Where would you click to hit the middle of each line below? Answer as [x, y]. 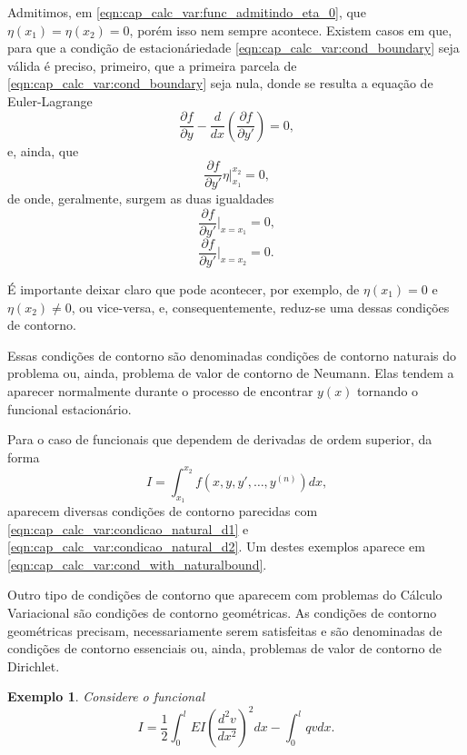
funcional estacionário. [70, 408]
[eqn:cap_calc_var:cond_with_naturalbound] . [137, 564]
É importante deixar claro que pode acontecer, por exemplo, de [184, 288]
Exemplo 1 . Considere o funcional [106, 696]
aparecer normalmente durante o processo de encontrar [160, 390]
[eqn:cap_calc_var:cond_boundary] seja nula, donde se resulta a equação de [220, 83]
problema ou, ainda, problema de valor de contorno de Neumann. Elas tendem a [231, 373]
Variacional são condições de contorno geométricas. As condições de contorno [222, 612]
